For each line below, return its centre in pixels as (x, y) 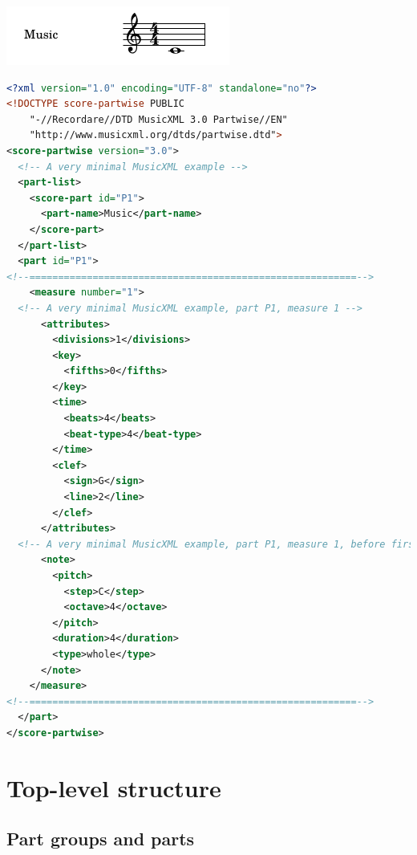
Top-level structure (114, 787)
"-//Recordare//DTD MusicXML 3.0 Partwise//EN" (158, 119)
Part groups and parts (101, 839)
